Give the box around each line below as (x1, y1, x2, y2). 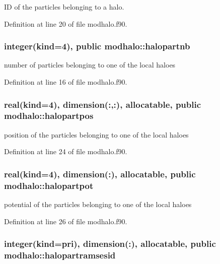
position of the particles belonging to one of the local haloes (4, 129, 189, 140)
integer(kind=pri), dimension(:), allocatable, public (4, 237, 216, 250)
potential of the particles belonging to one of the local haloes (4, 199, 192, 210)
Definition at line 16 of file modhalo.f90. (4, 77, 127, 87)
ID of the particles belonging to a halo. (4, 2, 124, 12)
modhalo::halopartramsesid (4, 249, 116, 261)
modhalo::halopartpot (4, 179, 94, 191)
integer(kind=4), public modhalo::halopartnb (4, 40, 190, 52)
